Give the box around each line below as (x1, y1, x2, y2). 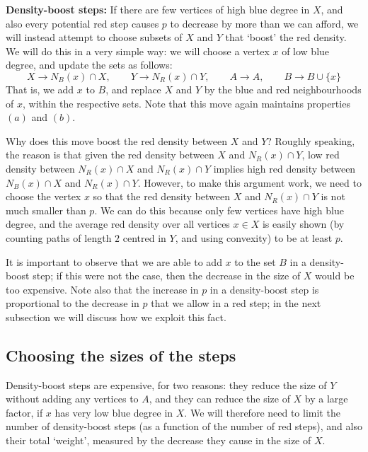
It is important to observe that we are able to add (6, 254, 222, 269)
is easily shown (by (262, 216, 345, 231)
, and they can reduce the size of (149, 391, 290, 406)
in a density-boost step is (209, 282, 319, 296)
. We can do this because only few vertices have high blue (94, 202, 344, 217)
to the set (234, 254, 276, 269)
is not (321, 189, 345, 204)
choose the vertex (6, 189, 81, 204)
